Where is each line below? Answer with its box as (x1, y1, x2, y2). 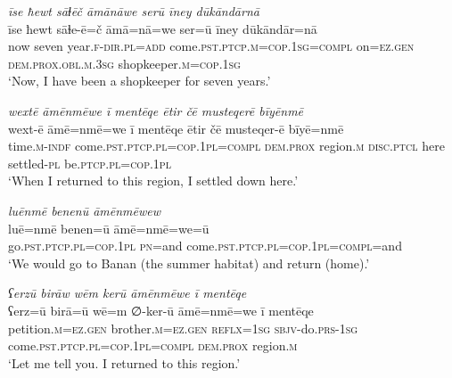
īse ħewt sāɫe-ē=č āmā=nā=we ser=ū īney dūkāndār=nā (8, 19, 317, 37)
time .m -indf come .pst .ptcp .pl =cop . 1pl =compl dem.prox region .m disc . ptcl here (8, 136, 445, 155)
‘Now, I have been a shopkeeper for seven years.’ (8, 71, 271, 90)
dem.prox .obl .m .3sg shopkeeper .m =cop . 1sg (8, 53, 241, 72)
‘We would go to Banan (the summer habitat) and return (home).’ (8, 253, 370, 272)
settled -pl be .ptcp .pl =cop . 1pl (8, 153, 171, 172)
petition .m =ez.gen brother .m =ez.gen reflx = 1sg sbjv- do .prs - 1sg (8, 318, 358, 337)
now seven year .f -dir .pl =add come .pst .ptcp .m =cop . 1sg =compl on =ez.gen (8, 37, 415, 55)
